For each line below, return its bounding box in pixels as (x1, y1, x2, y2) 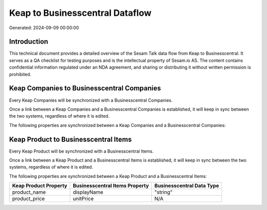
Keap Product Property (12, 182, 68, 189)
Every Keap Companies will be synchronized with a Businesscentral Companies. (9, 97, 173, 103)
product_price (12, 195, 45, 202)
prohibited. (9, 71, 32, 77)
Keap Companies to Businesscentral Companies (9, 84, 161, 92)
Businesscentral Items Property (72, 182, 149, 189)
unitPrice (72, 195, 94, 202)
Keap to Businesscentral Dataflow (9, 7, 152, 18)
